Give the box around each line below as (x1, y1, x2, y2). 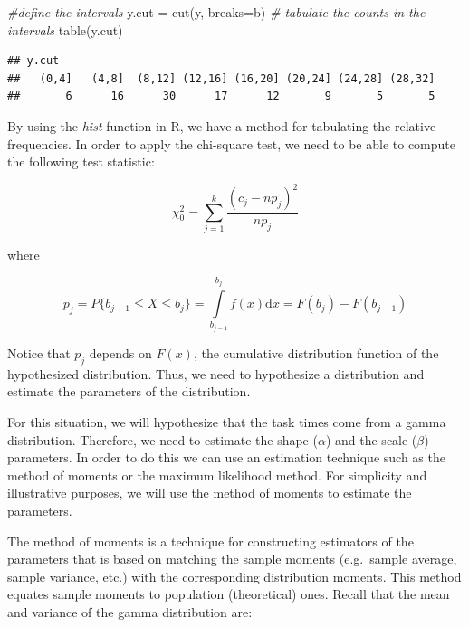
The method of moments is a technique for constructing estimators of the (7, 531, 414, 550)
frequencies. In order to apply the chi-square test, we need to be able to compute (7, 134, 456, 153)
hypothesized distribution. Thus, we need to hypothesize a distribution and (7, 364, 425, 383)
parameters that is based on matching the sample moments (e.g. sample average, (7, 549, 457, 568)
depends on (89, 344, 152, 363)
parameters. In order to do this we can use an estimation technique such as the (7, 448, 445, 467)
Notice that (7, 344, 71, 363)
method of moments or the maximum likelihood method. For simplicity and (7, 465, 427, 484)
